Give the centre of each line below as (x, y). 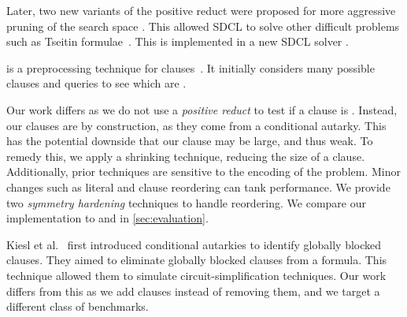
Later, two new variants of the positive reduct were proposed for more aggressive (201, 10)
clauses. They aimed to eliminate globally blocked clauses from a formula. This (197, 260)
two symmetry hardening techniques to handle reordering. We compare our (186, 202)
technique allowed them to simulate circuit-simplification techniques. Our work (196, 275)
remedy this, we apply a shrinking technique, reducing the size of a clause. (186, 156)
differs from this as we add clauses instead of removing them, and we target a (193, 291)
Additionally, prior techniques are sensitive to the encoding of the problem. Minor (203, 172)
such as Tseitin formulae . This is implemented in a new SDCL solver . (178, 41)
